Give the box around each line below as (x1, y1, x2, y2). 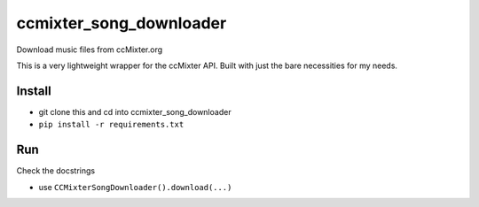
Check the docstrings (16, 165, 96, 176)
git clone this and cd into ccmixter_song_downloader (38, 106, 232, 117)
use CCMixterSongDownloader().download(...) (38, 181, 232, 192)
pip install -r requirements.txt (38, 119, 185, 130)
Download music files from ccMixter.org (16, 44, 163, 55)
